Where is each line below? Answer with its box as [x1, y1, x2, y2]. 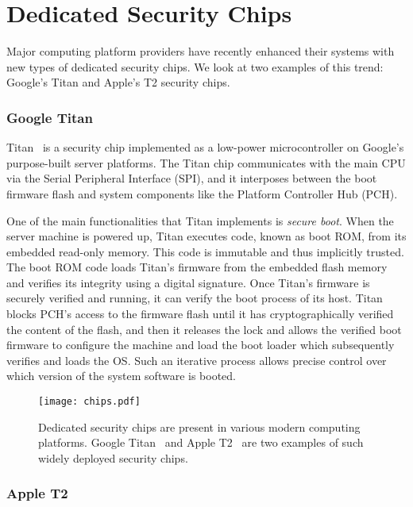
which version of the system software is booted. [6, 367, 236, 384]
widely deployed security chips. [38, 449, 188, 466]
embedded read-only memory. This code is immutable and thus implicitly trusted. [6, 243, 404, 259]
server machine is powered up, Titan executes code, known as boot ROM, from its [6, 228, 407, 244]
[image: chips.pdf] [38, 396, 141, 408]
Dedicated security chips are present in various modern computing [38, 418, 361, 435]
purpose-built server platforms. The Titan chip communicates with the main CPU [6, 154, 406, 171]
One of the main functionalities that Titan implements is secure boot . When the [6, 212, 394, 229]
